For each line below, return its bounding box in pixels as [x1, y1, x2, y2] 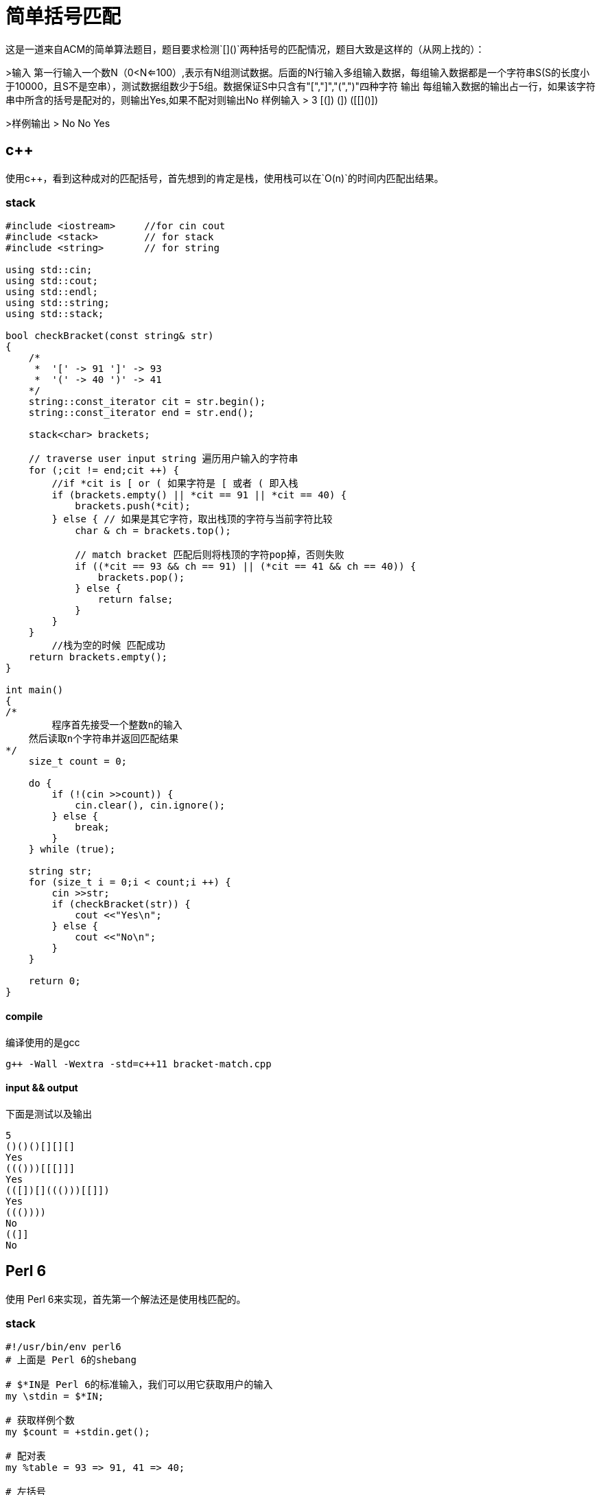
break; [75, 822, 110, 833]
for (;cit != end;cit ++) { [28, 465, 179, 476]
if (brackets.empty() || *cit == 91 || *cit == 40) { [51, 489, 347, 501]
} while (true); [28, 844, 116, 855]
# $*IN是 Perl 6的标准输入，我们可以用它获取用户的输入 [5, 1379, 273, 1391]
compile [5, 1010, 43, 1022]
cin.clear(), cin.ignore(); [75, 800, 226, 811]
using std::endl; [5, 286, 98, 298]
